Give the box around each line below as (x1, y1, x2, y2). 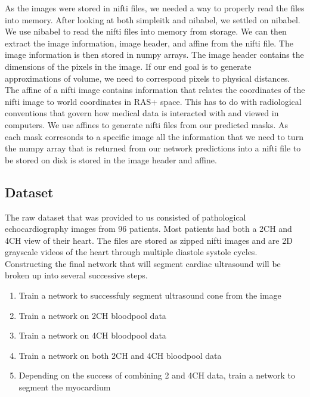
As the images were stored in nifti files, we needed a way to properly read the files (5, 2, 305, 14)
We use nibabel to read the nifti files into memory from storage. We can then (5, 25, 287, 38)
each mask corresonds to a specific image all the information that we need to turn (5, 130, 303, 142)
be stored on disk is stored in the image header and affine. (5, 153, 217, 166)
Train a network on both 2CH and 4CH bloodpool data (18, 349, 222, 361)
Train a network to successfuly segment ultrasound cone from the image (18, 289, 281, 302)
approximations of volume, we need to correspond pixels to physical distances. (5, 72, 290, 84)
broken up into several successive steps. (5, 269, 148, 281)
